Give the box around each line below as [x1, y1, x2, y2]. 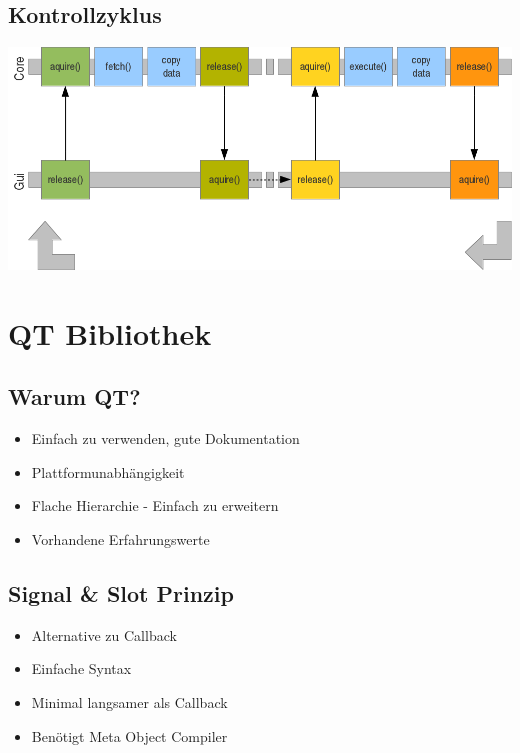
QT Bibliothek [8, 312, 212, 353]
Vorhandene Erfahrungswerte [31, 529, 210, 550]
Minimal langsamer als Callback [31, 692, 228, 712]
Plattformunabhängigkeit [31, 461, 185, 482]
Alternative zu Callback [31, 624, 177, 645]
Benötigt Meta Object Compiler [31, 725, 228, 746]
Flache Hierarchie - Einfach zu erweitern [31, 495, 279, 516]
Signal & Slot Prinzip [8, 578, 234, 608]
